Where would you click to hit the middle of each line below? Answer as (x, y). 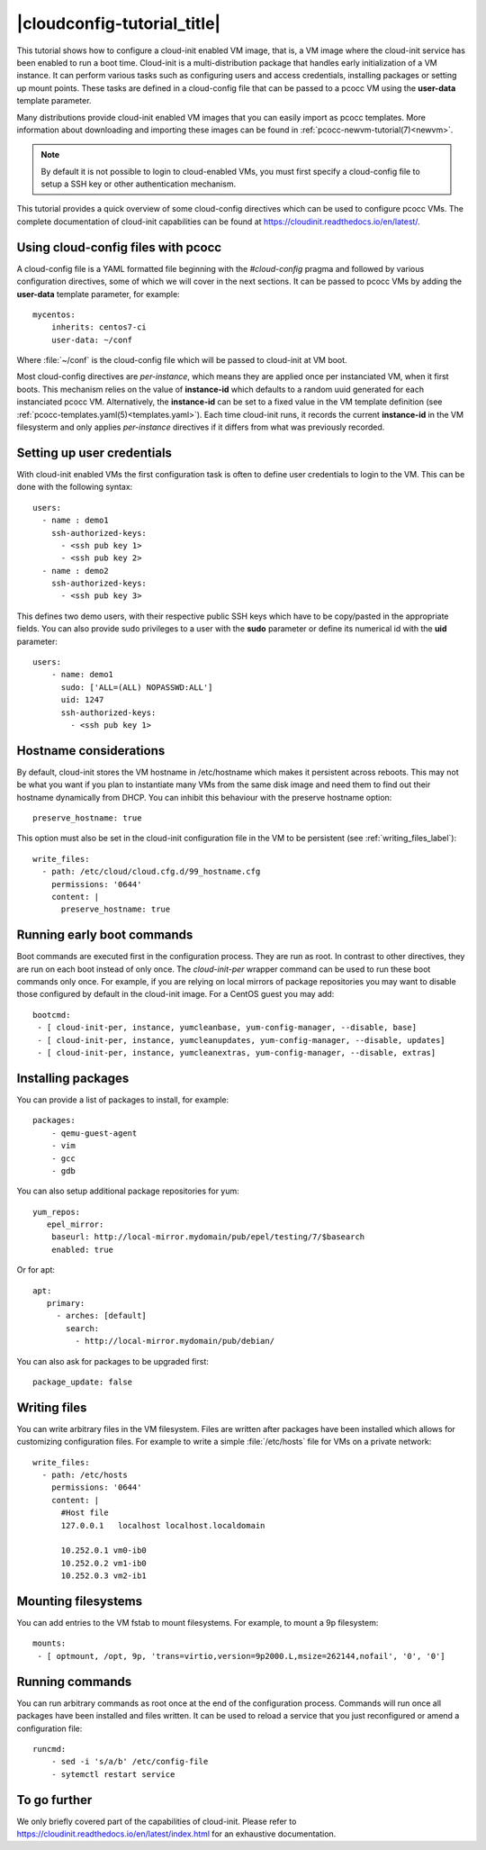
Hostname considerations (91, 751)
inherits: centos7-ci (99, 327)
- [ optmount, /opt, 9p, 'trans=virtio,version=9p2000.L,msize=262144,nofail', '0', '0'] (241, 1656)
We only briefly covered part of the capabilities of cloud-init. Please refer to (157, 1821)
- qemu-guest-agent (94, 1133)
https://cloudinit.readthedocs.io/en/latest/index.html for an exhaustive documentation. (176, 1834)
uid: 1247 (82, 700)
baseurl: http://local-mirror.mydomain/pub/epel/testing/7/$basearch (208, 1237)
